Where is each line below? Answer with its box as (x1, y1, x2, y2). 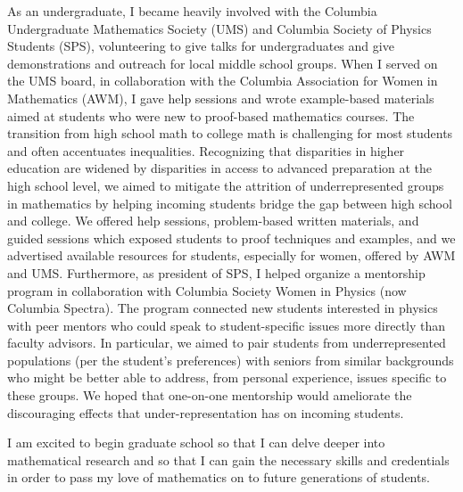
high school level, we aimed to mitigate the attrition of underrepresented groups (7, 176, 444, 194)
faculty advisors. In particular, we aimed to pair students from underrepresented (7, 333, 446, 352)
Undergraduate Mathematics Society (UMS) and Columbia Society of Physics (7, 19, 432, 37)
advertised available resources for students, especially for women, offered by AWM (7, 246, 456, 265)
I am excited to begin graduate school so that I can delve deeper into (7, 433, 385, 452)
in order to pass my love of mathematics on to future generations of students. (7, 468, 430, 487)
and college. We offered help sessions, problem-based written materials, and (7, 211, 419, 230)
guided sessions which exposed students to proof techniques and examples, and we (7, 228, 456, 247)
